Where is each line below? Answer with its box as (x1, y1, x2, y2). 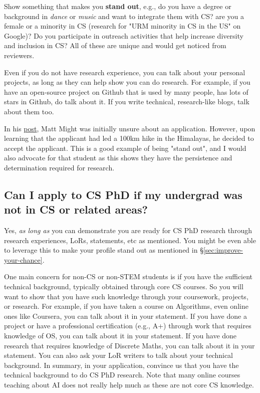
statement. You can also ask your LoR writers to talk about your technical (4, 350, 233, 360)
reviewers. (4, 50, 35, 60)
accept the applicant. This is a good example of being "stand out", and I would (4, 142, 246, 153)
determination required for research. (4, 162, 115, 172)
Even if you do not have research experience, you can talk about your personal (4, 67, 245, 77)
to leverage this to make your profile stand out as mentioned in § (4, 245, 203, 255)
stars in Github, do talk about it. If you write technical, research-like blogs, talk (4, 96, 249, 107)
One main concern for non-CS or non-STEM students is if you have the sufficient (4, 271, 253, 282)
